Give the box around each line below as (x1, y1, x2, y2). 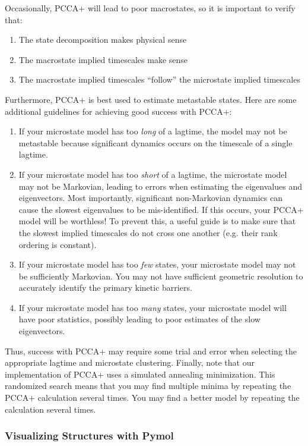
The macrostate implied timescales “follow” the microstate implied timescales (18, 73, 300, 86)
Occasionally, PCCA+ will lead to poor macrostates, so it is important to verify (5, 2, 296, 14)
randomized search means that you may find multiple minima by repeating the (5, 379, 291, 392)
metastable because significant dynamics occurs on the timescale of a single (18, 136, 293, 149)
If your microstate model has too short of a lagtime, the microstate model (18, 168, 287, 180)
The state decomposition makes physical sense (18, 33, 187, 46)
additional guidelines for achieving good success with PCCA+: (5, 105, 232, 117)
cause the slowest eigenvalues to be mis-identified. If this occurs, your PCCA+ (18, 203, 304, 215)
